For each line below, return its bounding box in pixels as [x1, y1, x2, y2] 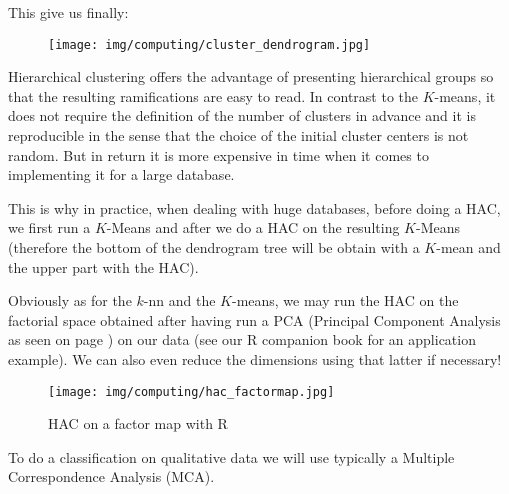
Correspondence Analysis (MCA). [8, 466, 215, 487]
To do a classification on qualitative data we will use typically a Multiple [8, 446, 455, 467]
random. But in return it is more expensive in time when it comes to [8, 144, 429, 165]
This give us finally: [8, 2, 129, 22]
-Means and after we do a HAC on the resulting [106, 217, 400, 238]
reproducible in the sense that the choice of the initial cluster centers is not [8, 125, 469, 146]
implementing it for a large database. [8, 164, 235, 185]
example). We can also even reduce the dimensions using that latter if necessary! [8, 348, 502, 369]
